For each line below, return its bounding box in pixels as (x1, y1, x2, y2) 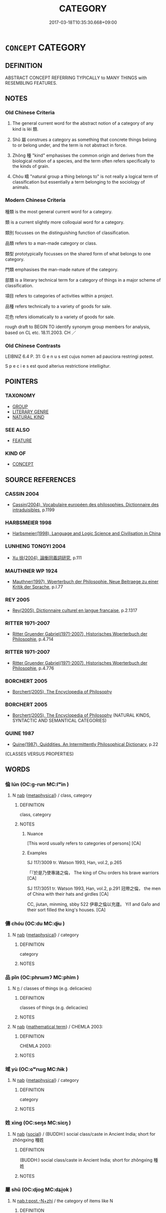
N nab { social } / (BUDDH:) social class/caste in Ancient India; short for (12, 1131, 156, 1137)
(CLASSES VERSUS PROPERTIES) (5, 751, 74, 757)
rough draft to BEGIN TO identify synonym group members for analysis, (5, 324, 151, 330)
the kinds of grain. (12, 163, 49, 169)
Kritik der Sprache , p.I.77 (12, 583, 63, 589)
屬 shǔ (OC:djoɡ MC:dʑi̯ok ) (5, 1186, 73, 1193)
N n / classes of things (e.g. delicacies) (12, 985, 92, 991)
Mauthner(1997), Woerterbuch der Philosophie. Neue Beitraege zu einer (12, 579, 159, 584)
